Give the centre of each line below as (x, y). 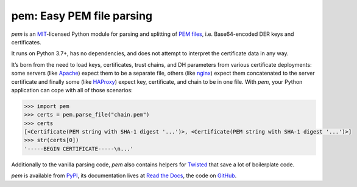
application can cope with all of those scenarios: (72, 90)
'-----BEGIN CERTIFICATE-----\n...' (79, 148)
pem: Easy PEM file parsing (82, 16)
